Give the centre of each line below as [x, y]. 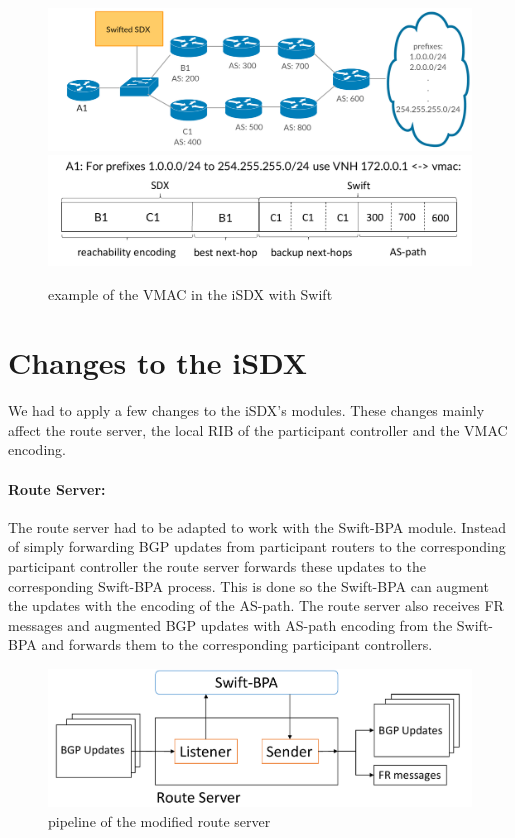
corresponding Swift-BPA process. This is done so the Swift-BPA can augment [248, 585]
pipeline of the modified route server [159, 821]
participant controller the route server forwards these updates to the [217, 566]
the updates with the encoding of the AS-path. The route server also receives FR [256, 605]
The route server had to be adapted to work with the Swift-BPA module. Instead [257, 526]
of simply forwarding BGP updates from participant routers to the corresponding [257, 546]
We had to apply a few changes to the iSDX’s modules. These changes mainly [246, 410]
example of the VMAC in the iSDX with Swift [190, 293]
